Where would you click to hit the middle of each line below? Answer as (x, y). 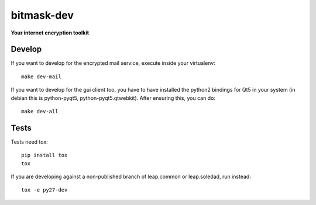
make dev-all (40, 112)
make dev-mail (41, 77)
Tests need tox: (29, 142)
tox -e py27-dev (44, 190)
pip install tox (44, 155)
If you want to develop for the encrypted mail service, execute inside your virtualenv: (113, 63)
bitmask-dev (42, 15)
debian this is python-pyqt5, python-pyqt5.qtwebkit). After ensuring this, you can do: (113, 98)
